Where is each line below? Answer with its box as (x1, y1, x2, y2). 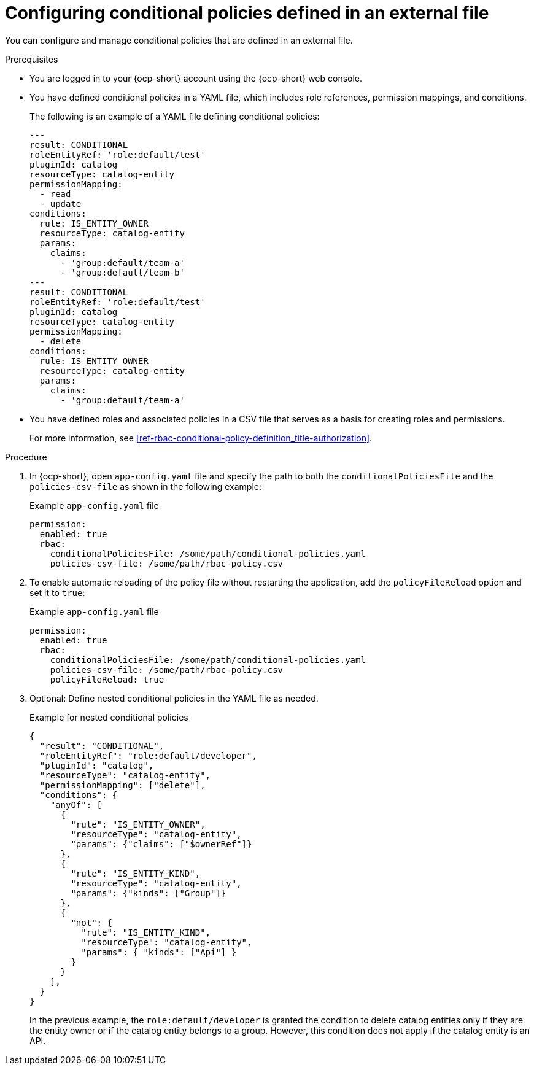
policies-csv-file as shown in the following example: (29, 481, 261, 492)
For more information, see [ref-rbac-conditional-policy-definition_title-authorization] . (29, 432, 373, 443)
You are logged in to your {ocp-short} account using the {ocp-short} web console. (29, 72, 363, 83)
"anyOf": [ (50, 799, 103, 810)
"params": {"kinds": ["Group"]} (71, 888, 226, 898)
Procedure (5, 451, 47, 462)
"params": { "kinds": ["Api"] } (81, 947, 237, 957)
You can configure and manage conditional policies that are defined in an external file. (5, 34, 353, 45)
